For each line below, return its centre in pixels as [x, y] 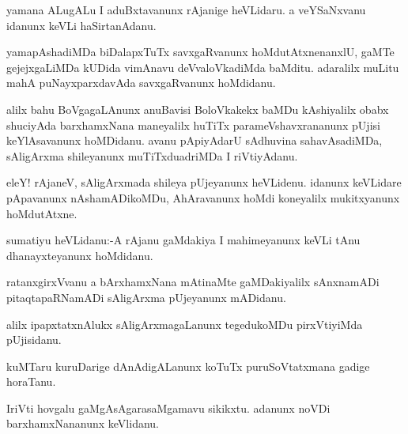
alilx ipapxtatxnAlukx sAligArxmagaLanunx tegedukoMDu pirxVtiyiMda [185, 324]
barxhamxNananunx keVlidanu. [83, 423]
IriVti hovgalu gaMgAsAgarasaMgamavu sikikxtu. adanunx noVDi [168, 408]
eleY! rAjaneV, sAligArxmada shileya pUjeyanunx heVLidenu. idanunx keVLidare [204, 182]
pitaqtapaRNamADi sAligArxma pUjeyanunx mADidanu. [146, 297]
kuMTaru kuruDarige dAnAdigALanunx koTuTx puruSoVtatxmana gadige [188, 366]
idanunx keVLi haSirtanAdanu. [81, 25]
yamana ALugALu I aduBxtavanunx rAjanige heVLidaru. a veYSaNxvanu [186, 9]
